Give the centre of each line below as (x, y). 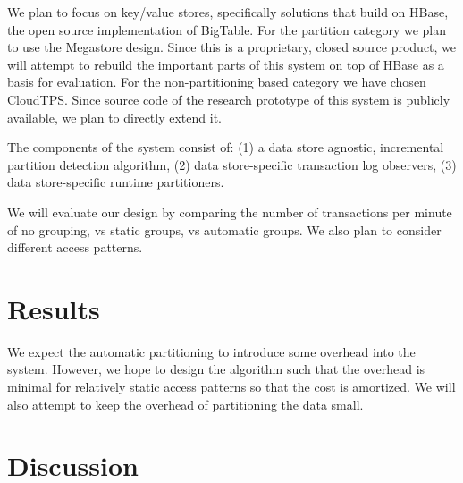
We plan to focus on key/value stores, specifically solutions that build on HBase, (228, 12)
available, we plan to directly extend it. (114, 117)
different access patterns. (75, 247)
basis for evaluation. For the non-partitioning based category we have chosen (217, 82)
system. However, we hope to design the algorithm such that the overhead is (216, 369)
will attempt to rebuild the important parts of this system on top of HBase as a (226, 64)
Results (54, 308)
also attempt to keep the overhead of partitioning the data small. (185, 404)
